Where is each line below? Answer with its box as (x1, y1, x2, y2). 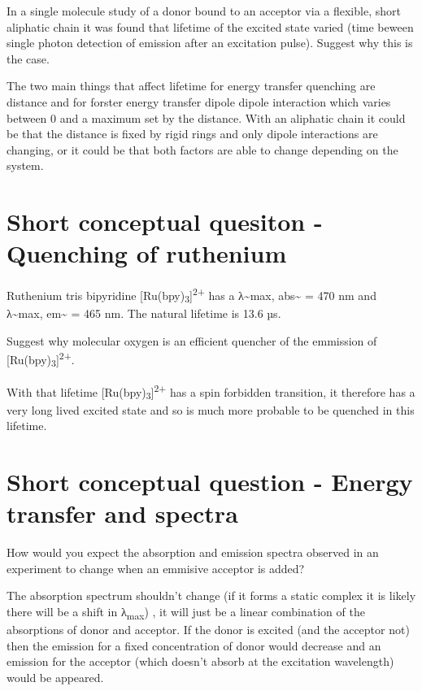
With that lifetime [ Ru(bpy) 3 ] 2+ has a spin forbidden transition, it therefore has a (7, 381, 415, 402)
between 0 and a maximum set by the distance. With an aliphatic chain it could (7, 109, 406, 126)
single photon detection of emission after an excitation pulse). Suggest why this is (7, 34, 413, 51)
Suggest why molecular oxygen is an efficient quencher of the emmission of (7, 332, 377, 349)
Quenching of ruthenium (7, 237, 287, 270)
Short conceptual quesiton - (7, 205, 323, 238)
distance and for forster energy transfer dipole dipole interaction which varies (7, 93, 391, 110)
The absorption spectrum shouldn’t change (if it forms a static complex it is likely (7, 587, 416, 604)
